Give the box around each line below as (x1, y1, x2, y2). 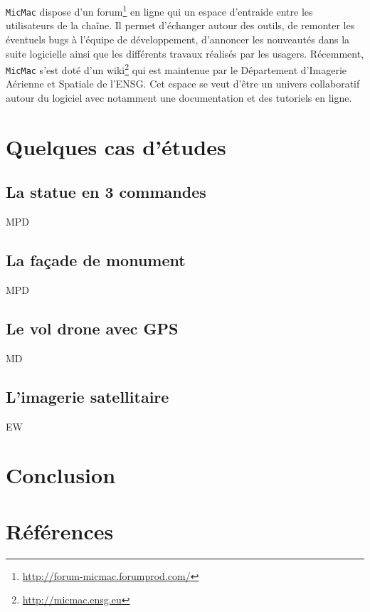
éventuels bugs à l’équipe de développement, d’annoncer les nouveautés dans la (6, 31, 350, 46)
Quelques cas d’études (6, 132, 226, 161)
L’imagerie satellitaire (6, 385, 169, 407)
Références (6, 516, 114, 545)
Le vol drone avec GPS (6, 317, 179, 339)
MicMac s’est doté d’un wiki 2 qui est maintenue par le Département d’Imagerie (6, 60, 347, 77)
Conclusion (6, 460, 116, 490)
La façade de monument (6, 249, 186, 271)
